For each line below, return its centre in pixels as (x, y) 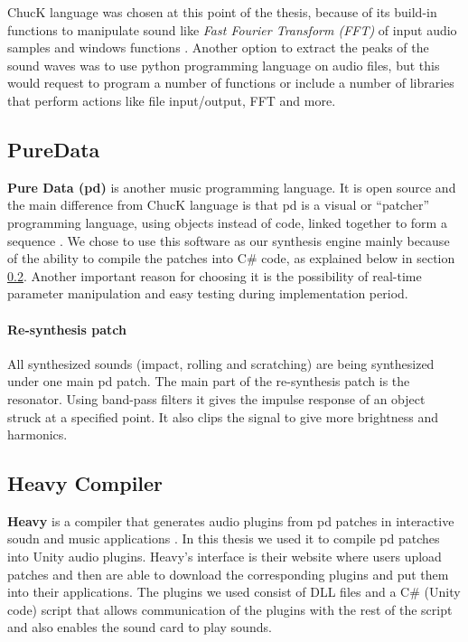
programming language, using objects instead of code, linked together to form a (227, 222)
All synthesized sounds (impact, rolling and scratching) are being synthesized (221, 363)
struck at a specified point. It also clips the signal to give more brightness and (223, 416)
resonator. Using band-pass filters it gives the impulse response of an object (216, 398)
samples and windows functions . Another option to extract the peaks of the (218, 47)
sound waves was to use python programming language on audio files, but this (224, 65)
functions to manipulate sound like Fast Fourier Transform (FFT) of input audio (232, 29)
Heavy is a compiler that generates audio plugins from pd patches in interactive (231, 520)
